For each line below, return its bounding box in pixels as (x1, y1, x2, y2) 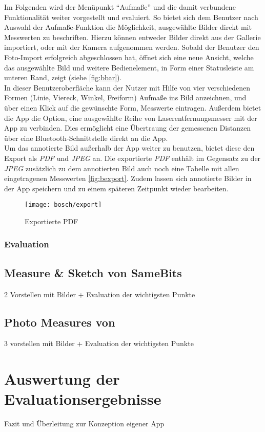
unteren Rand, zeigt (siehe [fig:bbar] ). (4, 72, 122, 83)
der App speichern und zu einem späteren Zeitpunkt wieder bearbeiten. (4, 183, 229, 193)
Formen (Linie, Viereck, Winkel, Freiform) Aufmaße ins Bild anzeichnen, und (4, 92, 247, 103)
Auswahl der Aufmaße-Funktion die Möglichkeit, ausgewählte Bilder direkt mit (4, 22, 252, 32)
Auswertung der (4, 368, 120, 389)
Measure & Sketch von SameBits (4, 264, 182, 280)
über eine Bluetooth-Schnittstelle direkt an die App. (4, 132, 168, 143)
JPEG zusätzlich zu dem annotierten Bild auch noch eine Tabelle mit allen (4, 163, 239, 173)
